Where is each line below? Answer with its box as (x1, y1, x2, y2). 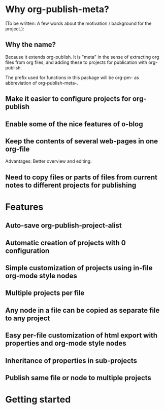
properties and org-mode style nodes (5, 339, 126, 348)
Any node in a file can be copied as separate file (5, 306, 160, 315)
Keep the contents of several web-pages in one (5, 137, 158, 145)
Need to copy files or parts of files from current (5, 173, 157, 181)
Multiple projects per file (5, 289, 85, 297)
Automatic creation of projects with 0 (5, 238, 126, 247)
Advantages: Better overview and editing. (5, 158, 92, 164)
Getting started (5, 394, 71, 405)
